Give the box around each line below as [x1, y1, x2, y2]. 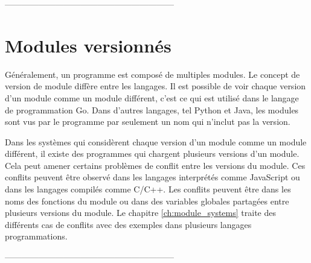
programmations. [5, 230, 68, 242]
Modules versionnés [5, 33, 172, 57]
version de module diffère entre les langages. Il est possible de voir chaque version [5, 80, 306, 92]
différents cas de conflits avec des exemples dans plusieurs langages [5, 218, 252, 230]
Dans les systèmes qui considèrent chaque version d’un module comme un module [5, 135, 307, 148]
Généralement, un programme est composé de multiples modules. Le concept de [5, 68, 300, 80]
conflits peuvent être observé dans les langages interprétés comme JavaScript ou [5, 171, 300, 183]
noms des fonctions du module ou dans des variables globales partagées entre [5, 194, 289, 207]
